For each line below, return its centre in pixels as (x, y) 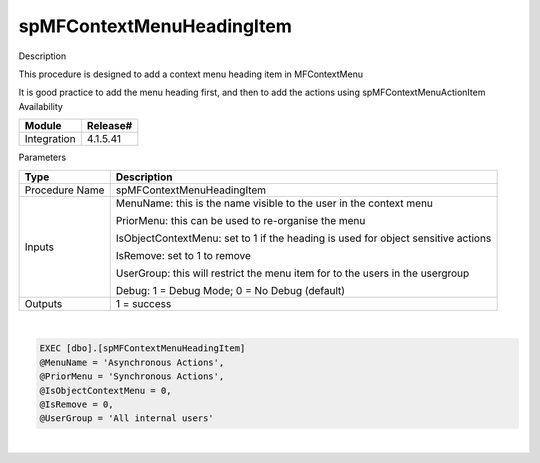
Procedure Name (64, 190)
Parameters (42, 157)
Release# (109, 126)
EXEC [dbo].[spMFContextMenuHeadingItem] (142, 348)
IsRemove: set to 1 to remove (183, 255)
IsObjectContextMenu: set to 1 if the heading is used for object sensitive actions (303, 238)
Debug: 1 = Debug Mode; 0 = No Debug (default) (230, 290)
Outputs (43, 303)
